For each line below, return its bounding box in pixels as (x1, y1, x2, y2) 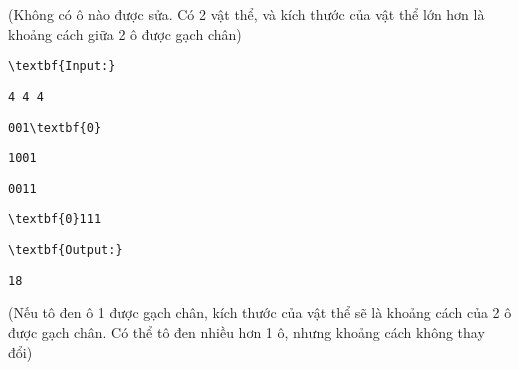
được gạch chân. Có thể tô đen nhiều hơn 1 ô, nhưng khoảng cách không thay (8, 322, 485, 343)
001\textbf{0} (8, 120, 102, 135)
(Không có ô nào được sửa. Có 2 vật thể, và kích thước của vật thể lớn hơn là (8, 4, 485, 24)
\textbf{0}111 (8, 212, 102, 227)
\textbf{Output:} (8, 243, 123, 258)
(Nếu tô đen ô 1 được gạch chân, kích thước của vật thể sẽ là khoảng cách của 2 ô (8, 302, 512, 323)
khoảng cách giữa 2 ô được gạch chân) (8, 23, 242, 44)
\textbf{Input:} (8, 59, 116, 74)
